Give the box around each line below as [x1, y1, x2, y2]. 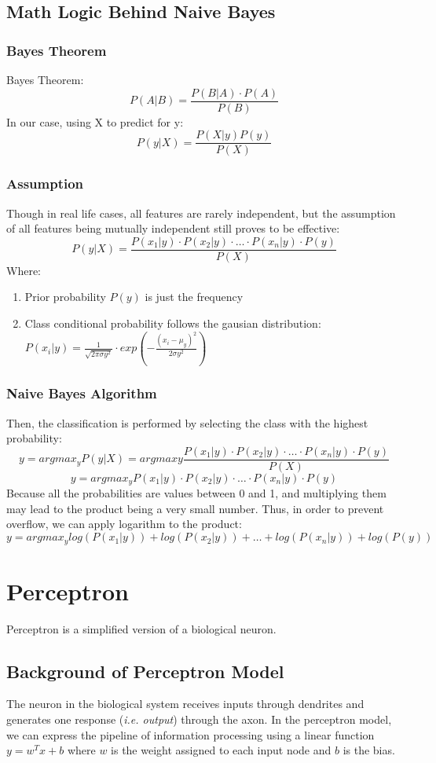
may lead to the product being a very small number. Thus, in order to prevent [6, 500, 384, 516]
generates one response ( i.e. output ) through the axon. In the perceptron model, [6, 711, 392, 728]
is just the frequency [145, 288, 244, 305]
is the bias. [343, 742, 395, 758]
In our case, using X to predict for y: [6, 113, 184, 130]
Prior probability [24, 288, 106, 305]
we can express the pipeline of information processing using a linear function [6, 726, 375, 743]
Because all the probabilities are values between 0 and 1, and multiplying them [6, 485, 387, 501]
